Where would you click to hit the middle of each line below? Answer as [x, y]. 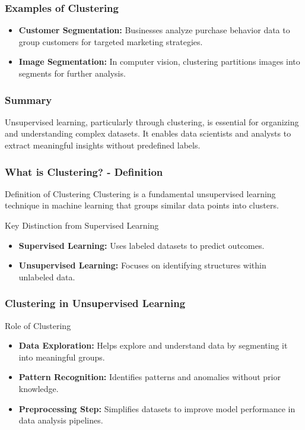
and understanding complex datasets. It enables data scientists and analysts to [148, 133]
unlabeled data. [47, 276]
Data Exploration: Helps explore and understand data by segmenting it [153, 345]
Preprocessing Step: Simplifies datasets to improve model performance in [157, 408]
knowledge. [39, 388]
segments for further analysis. [72, 73]
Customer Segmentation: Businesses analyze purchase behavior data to [154, 30]
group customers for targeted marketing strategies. [111, 41]
